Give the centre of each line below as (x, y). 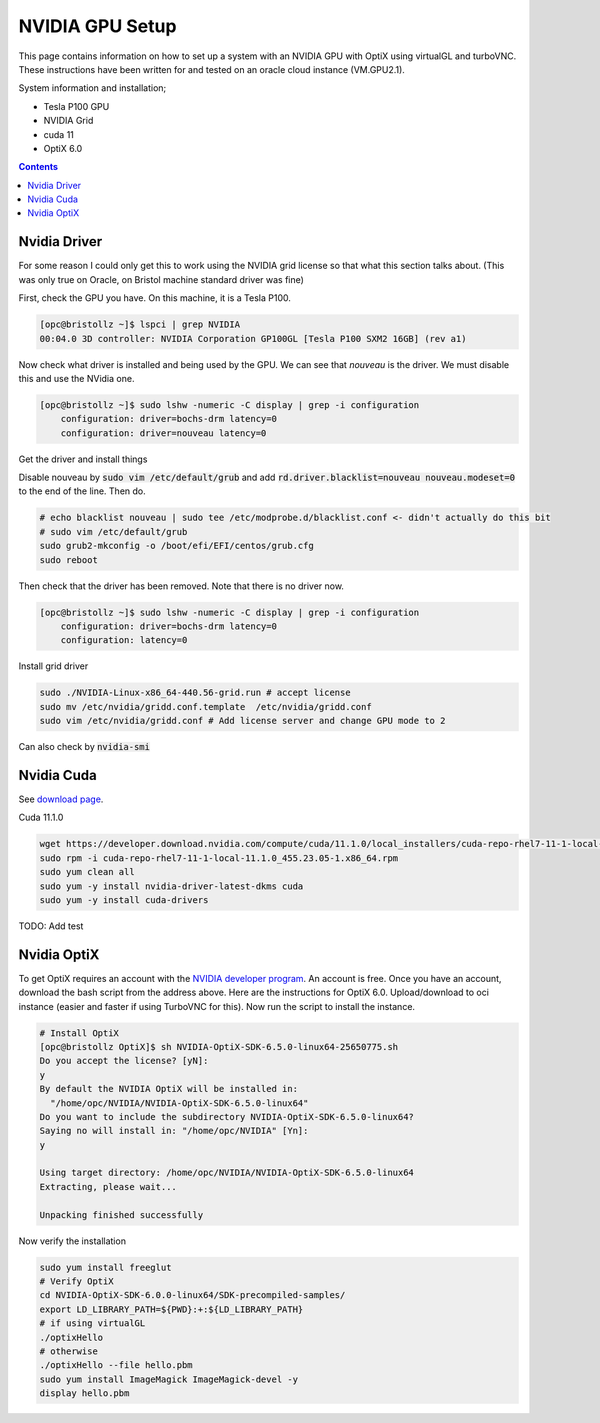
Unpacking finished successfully (121, 1214)
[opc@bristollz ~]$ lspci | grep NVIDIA (139, 324)
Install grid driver (53, 666)
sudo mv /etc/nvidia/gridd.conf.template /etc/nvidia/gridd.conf (205, 706)
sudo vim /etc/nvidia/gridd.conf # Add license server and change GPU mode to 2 (242, 721)
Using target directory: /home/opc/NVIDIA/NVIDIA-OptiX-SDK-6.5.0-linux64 (227, 1173)
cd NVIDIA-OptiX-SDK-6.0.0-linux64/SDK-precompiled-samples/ (192, 1295)
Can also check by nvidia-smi (84, 747)
